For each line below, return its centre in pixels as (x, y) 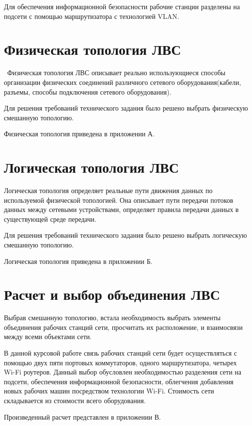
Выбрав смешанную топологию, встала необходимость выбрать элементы (112, 318)
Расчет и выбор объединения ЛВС (112, 294)
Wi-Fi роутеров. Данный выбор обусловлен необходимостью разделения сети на (123, 372)
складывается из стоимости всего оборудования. (75, 400)
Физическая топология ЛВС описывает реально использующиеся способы (116, 73)
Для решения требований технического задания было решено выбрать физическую (126, 108)
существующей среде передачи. (50, 219)
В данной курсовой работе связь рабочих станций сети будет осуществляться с (120, 353)
